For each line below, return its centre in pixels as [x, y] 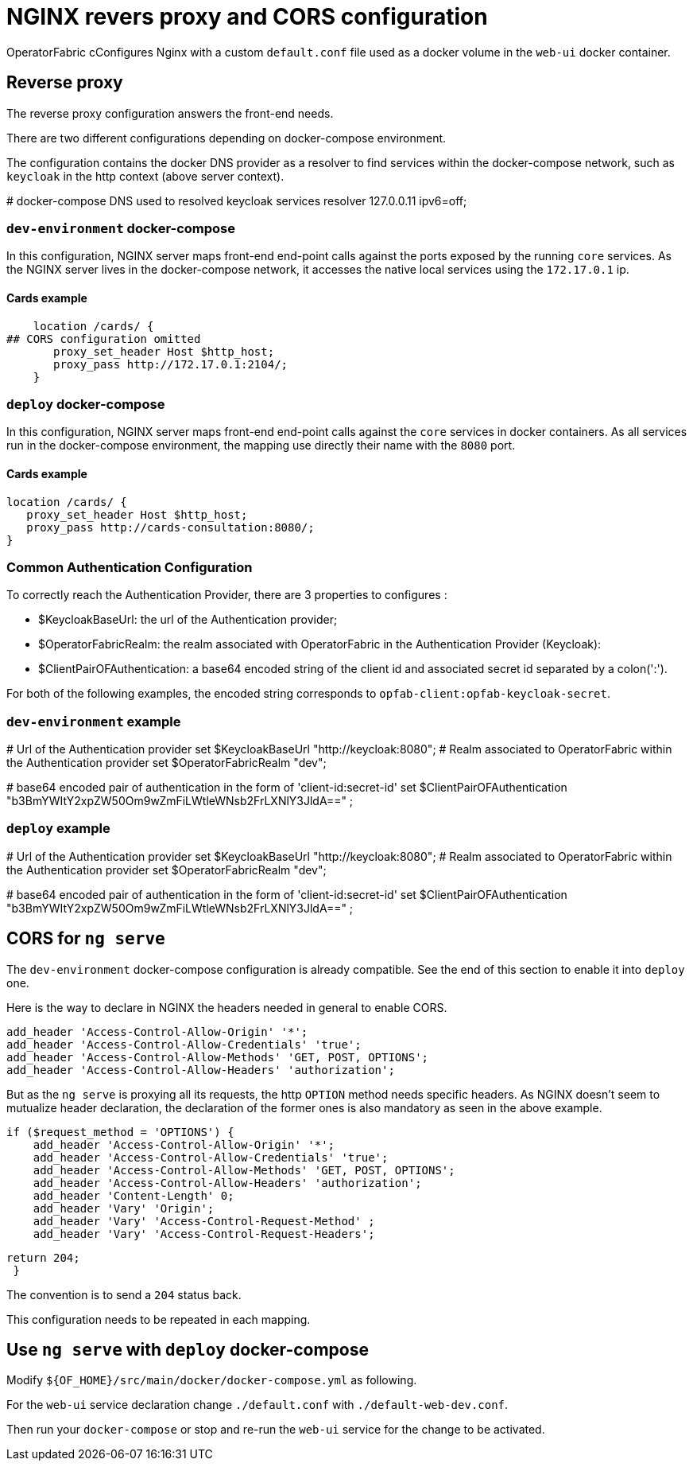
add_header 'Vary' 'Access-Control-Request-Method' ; [204, 1221]
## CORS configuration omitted [104, 339]
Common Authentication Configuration [130, 567]
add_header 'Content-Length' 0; [134, 1195]
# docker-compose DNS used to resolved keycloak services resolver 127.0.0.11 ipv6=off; [237, 200]
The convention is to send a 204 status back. [124, 1294]
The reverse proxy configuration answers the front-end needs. [170, 113]
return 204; [43, 1257]
